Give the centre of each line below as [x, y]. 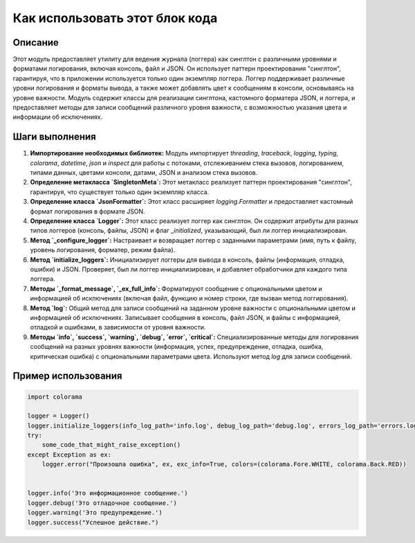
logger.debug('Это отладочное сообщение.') [102, 503]
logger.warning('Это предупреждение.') [95, 513]
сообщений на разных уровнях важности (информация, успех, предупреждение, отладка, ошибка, [177, 347]
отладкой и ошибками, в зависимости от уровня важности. [118, 327]
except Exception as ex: [70, 455]
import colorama [55, 397]
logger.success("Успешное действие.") [93, 522]
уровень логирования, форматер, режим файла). [103, 250]
